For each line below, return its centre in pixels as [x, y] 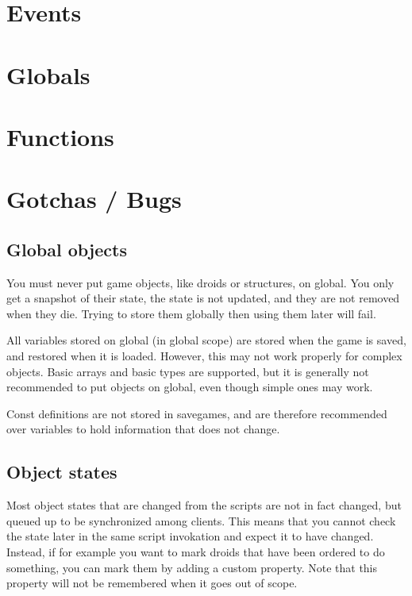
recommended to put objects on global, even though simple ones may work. [190, 387]
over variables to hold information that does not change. [143, 429]
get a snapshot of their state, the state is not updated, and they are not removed [203, 298]
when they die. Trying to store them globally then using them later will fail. [191, 313]
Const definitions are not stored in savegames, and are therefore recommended [197, 413]
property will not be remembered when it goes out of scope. [152, 583]
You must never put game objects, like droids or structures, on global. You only [200, 282]
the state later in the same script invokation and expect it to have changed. [190, 536]
